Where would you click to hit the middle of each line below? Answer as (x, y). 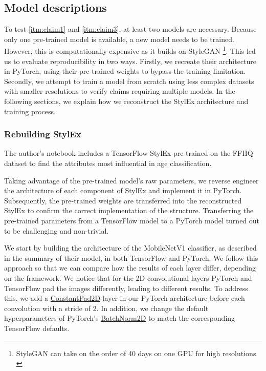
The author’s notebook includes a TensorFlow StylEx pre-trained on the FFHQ (129, 153)
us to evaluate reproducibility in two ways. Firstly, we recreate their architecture (130, 61)
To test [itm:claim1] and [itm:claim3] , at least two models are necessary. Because (130, 29)
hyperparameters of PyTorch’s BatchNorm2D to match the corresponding (120, 318)
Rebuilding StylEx (43, 134)
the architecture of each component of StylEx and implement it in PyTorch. (123, 190)
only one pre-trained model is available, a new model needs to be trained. (119, 39)
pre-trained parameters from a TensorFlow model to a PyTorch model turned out (132, 220)
